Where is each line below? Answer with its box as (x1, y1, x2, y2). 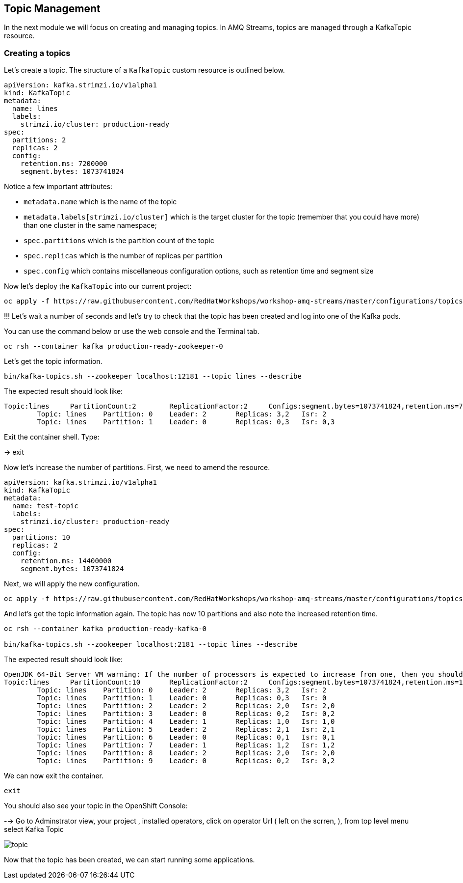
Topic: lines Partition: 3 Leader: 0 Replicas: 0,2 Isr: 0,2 (37, 710, 335, 718)
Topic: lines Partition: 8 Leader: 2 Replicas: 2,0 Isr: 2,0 (37, 749, 335, 757)
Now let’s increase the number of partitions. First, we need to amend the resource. (4, 463, 270, 472)
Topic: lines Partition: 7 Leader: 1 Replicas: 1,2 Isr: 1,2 (37, 741, 335, 749)
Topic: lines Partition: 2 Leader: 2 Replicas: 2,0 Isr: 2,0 (37, 702, 335, 710)
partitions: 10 (12, 533, 70, 542)
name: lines (12, 105, 58, 113)
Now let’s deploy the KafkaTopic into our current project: (4, 282, 192, 291)
